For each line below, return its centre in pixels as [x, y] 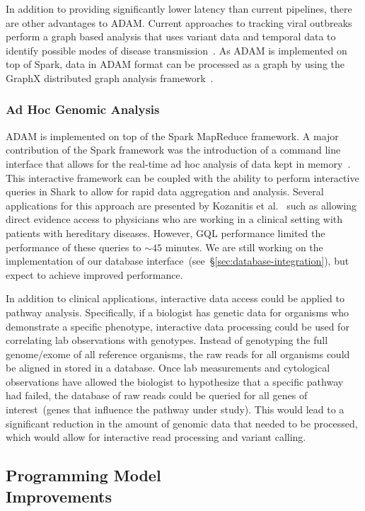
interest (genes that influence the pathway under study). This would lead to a [175, 409]
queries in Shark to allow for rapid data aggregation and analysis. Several [165, 191]
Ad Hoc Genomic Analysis [83, 109]
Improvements [59, 496]
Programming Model [83, 475]
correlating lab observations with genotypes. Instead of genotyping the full [167, 340]
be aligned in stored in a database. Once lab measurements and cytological [168, 368]
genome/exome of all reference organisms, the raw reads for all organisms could [178, 354]
